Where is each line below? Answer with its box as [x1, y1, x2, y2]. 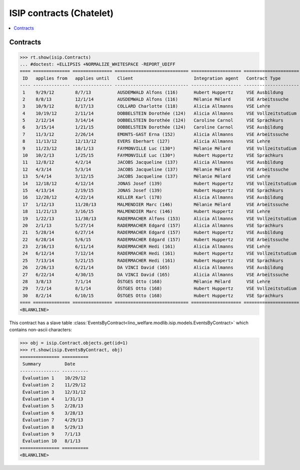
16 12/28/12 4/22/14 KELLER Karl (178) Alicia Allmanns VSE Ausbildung [22, 194, 283, 200]
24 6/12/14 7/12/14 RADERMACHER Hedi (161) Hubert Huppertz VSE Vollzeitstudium [22, 251, 297, 257]
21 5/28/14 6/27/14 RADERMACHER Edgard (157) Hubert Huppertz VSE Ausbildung [22, 229, 283, 236]
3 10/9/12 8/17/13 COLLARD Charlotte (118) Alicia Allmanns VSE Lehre [22, 103, 270, 109]
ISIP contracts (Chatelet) [9, 8, 113, 19]
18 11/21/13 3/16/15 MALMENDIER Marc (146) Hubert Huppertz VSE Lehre [22, 208, 270, 214]
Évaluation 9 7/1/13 [22, 431, 81, 437]
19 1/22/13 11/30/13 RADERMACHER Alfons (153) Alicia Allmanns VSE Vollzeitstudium [22, 215, 297, 221]
